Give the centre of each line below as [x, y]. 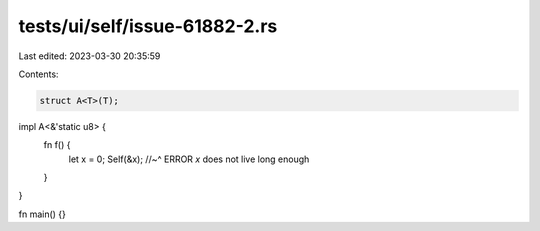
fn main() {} [42, 214]
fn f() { [57, 145]
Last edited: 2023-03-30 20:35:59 [89, 56]
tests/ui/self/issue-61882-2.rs [148, 26]
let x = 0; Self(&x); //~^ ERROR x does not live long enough [189, 159]
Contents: [38, 74]
